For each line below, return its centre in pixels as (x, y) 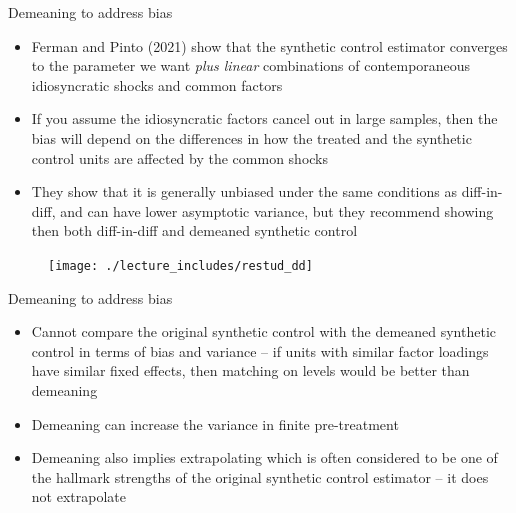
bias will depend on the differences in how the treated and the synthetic (251, 137)
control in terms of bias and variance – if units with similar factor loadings (260, 350)
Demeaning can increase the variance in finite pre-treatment (215, 423)
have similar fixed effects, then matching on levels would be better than (250, 370)
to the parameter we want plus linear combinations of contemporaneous (251, 65)
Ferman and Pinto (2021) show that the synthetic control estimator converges (269, 45)
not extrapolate (78, 496)
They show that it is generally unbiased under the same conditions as (244, 191)
